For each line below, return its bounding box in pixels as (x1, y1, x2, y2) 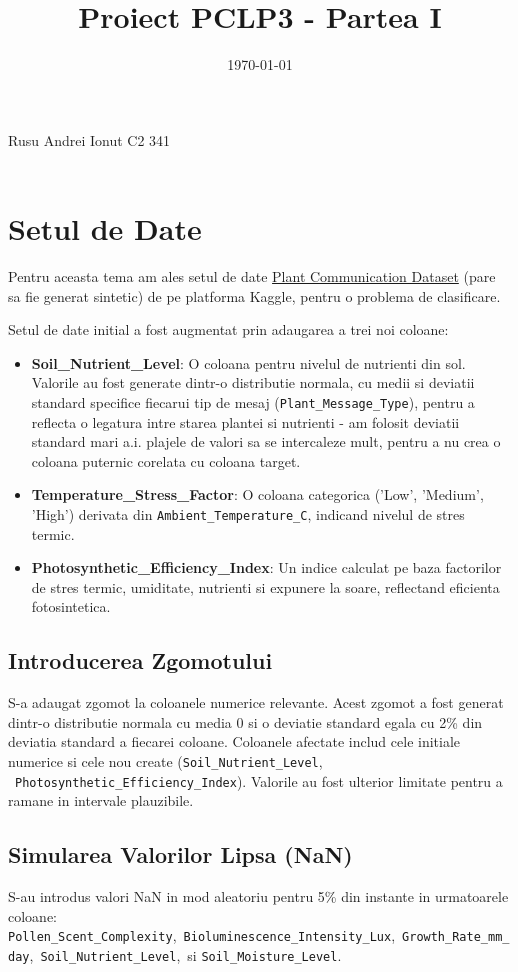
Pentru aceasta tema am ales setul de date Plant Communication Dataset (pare (8, 266, 496, 287)
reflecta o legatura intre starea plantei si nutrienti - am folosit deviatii (31, 411, 460, 432)
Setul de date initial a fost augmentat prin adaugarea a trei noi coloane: (8, 319, 449, 340)
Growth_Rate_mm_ (402, 930, 510, 945)
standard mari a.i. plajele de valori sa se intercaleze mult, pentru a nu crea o (31, 431, 501, 452)
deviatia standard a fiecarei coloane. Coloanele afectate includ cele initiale (8, 731, 461, 752)
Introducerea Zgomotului (8, 645, 273, 676)
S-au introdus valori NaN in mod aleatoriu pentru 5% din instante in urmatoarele (8, 886, 509, 907)
